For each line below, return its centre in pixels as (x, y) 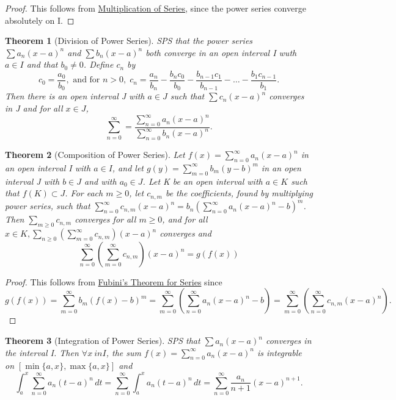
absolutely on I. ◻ (40, 20)
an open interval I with (48, 167)
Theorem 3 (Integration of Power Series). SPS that (103, 341)
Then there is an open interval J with (75, 96)
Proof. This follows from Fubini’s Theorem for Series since (114, 281)
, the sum (123, 352)
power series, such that (48, 206)
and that (42, 64)
